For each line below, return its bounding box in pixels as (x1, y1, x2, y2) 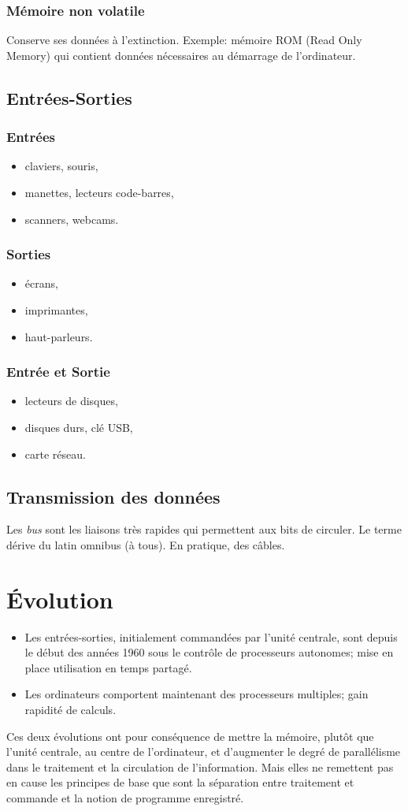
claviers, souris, (24, 158, 98, 174)
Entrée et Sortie (6, 362, 110, 381)
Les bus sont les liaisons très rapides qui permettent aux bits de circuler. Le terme (6, 521, 402, 538)
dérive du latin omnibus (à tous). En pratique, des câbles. (6, 536, 285, 552)
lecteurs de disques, (24, 392, 118, 409)
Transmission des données (6, 484, 221, 508)
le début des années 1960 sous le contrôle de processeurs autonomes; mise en (24, 644, 394, 660)
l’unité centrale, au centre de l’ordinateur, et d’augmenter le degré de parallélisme (6, 743, 401, 760)
